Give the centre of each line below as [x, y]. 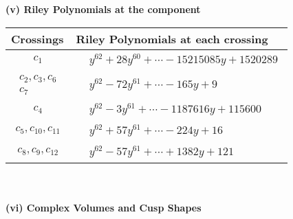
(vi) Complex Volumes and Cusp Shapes [104, 208]
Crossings [37, 38]
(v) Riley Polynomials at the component [103, 9]
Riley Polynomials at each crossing [172, 38]
